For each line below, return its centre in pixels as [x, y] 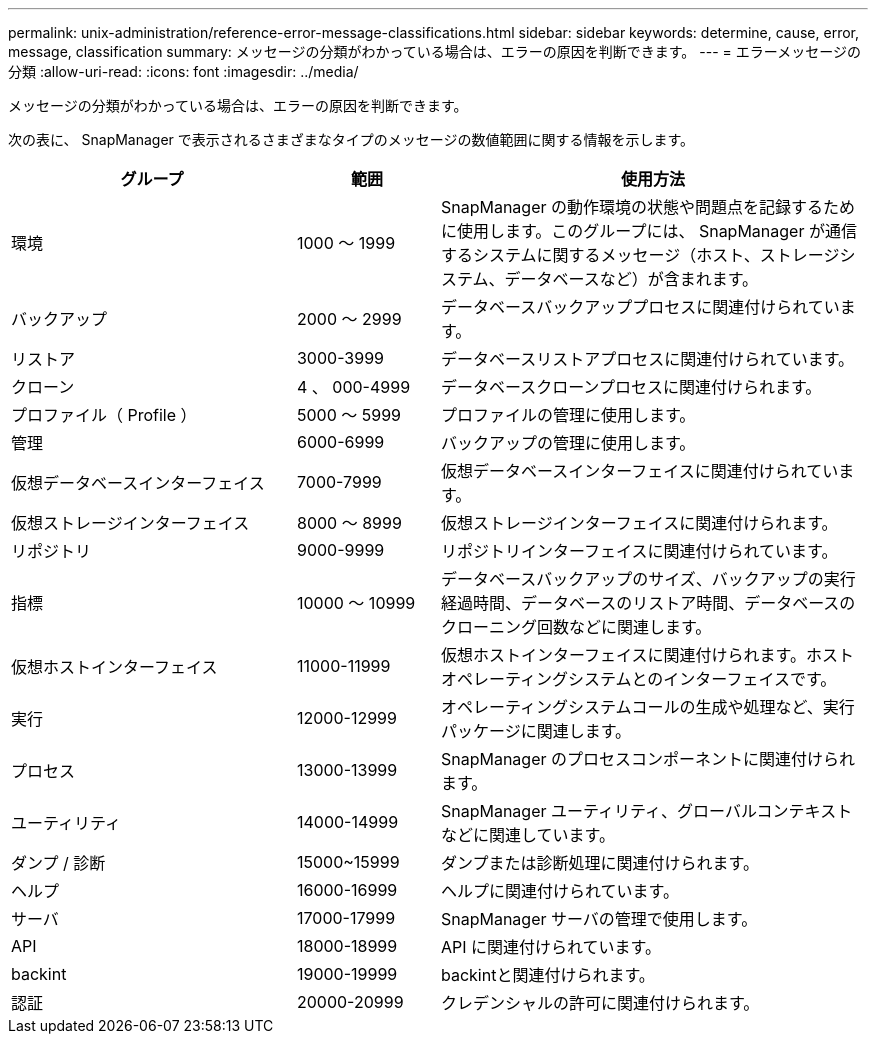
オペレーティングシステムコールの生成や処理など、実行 [647, 707]
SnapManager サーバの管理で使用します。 [599, 919]
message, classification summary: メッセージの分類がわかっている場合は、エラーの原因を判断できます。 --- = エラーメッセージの [434, 51]
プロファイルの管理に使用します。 [568, 415]
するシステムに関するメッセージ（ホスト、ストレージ [640, 255]
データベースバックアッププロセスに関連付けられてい [640, 307]
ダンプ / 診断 [58, 863]
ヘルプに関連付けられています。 [559, 891]
